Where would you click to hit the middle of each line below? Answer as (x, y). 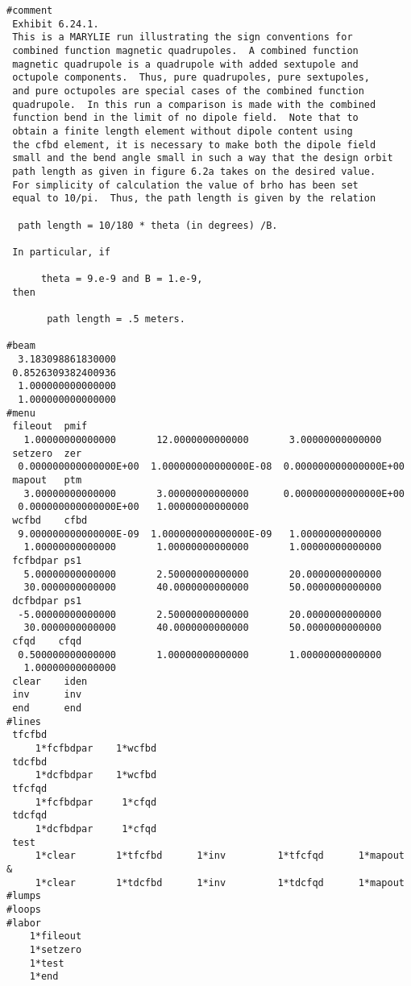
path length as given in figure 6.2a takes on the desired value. (194, 171)
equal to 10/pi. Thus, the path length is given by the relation (194, 199)
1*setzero (56, 949)
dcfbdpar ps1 (47, 601)
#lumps (24, 896)
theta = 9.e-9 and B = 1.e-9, (122, 279)
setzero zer (47, 453)
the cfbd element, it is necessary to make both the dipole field (194, 145)
